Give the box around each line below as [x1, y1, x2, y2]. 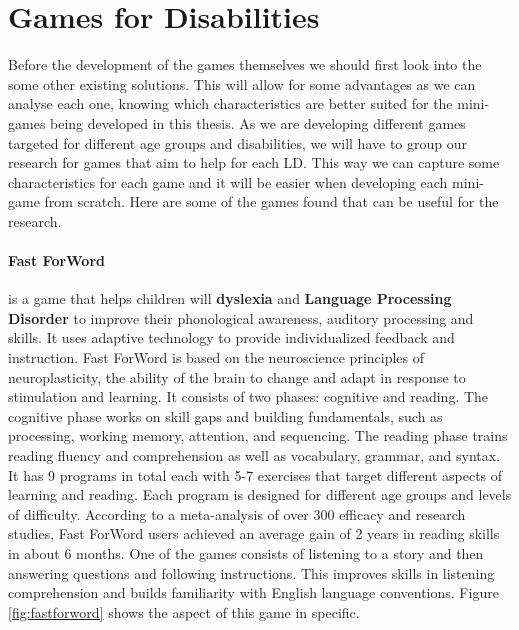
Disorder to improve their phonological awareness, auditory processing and [8, 307, 474, 328]
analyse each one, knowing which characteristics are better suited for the [8, 93, 453, 114]
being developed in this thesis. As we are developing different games [50, 112, 466, 133]
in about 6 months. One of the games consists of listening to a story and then [8, 542, 484, 563]
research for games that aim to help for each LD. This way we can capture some [8, 152, 500, 173]
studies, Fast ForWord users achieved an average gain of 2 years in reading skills [8, 523, 500, 544]
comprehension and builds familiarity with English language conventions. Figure [8, 582, 499, 603]
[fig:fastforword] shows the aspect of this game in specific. [8, 601, 360, 622]
